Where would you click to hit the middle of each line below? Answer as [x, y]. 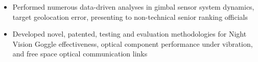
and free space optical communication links [80, 54]
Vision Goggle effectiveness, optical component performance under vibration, [133, 43]
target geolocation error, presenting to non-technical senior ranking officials [130, 17]
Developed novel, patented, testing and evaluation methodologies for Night [130, 34]
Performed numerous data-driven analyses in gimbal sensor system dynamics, [133, 7]
